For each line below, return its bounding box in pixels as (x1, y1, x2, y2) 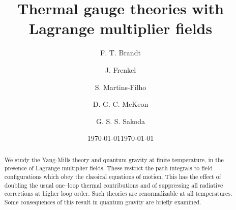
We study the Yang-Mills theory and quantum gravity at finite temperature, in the (4, 155, 224, 164)
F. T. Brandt (100, 47, 141, 58)
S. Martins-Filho (95, 81, 146, 92)
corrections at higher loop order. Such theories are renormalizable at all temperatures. (4, 189, 232, 198)
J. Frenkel (105, 64, 136, 75)
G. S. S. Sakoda (96, 115, 145, 126)
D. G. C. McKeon (93, 99, 149, 109)
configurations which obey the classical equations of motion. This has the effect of (4, 172, 221, 181)
